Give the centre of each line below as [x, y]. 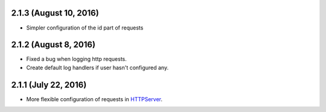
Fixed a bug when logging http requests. [76, 59]
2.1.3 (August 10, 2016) [55, 13]
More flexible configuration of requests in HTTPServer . [94, 99]
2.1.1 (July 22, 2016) [49, 85]
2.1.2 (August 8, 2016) [53, 45]
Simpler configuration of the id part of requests [85, 28]
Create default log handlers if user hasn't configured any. [97, 67]
